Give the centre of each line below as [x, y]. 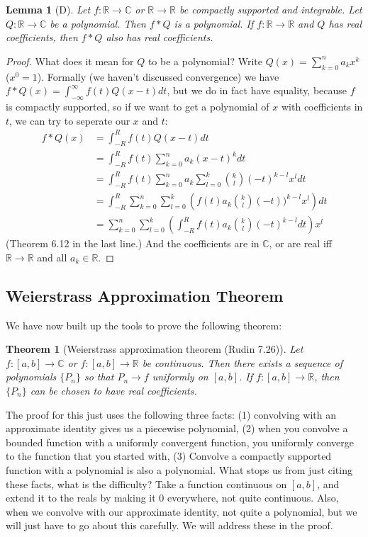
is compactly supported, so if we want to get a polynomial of [138, 106]
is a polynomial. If [214, 23]
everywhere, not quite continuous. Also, [253, 498]
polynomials [31, 377]
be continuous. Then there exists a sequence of [242, 362]
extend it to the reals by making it [81, 498]
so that [99, 377]
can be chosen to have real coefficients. [113, 390]
